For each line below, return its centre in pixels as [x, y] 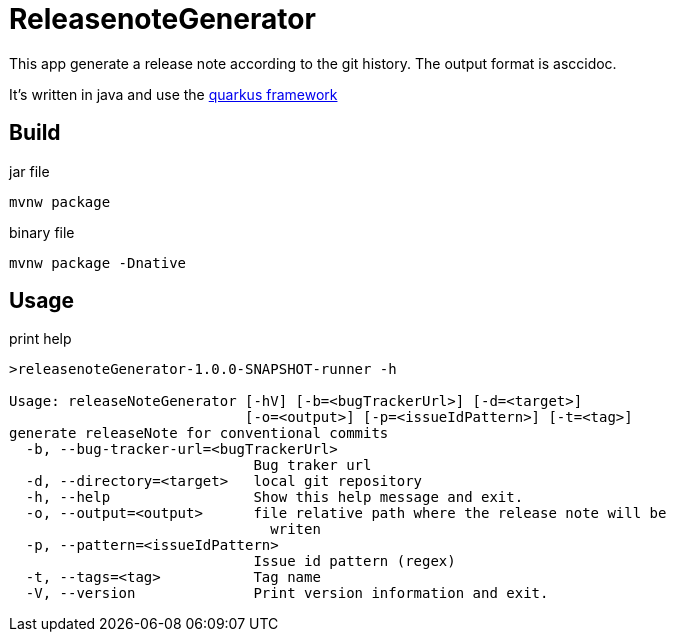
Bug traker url [312, 465]
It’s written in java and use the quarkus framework [173, 94]
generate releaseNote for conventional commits [199, 433]
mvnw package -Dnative [98, 262]
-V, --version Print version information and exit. [287, 593]
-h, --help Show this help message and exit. [274, 497]
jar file [29, 171]
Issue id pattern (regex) [354, 561]
